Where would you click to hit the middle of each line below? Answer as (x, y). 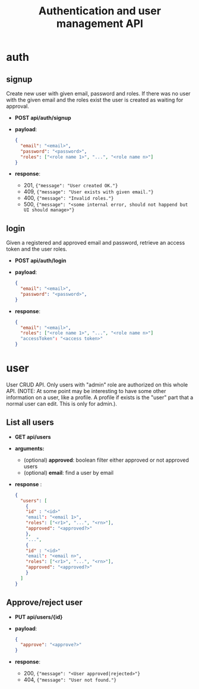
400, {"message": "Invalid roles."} (69, 198)
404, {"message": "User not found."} (70, 680)
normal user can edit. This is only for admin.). (62, 404)
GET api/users (33, 437)
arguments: (29, 448)
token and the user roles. (37, 249)
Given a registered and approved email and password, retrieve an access (96, 243)
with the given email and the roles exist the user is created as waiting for (95, 100)
